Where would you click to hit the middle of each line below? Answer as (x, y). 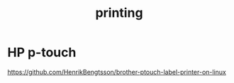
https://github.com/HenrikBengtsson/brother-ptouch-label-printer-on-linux (117, 72)
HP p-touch (42, 52)
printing (119, 13)
